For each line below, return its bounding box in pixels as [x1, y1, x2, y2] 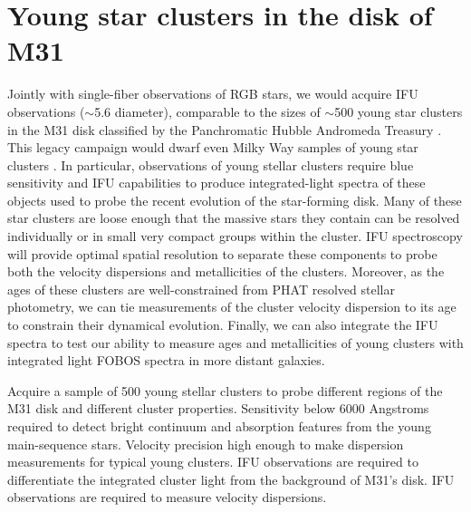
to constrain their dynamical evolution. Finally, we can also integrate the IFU [7, 315, 438, 334]
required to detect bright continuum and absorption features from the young [7, 417, 431, 435]
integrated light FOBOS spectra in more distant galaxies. [7, 351, 325, 370]
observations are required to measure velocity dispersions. [7, 488, 327, 507]
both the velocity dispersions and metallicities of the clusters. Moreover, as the [7, 262, 445, 281]
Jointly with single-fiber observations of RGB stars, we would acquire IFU [7, 84, 418, 103]
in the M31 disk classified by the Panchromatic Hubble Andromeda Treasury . [7, 120, 442, 139]
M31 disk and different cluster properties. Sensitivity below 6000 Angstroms [7, 399, 429, 418]
